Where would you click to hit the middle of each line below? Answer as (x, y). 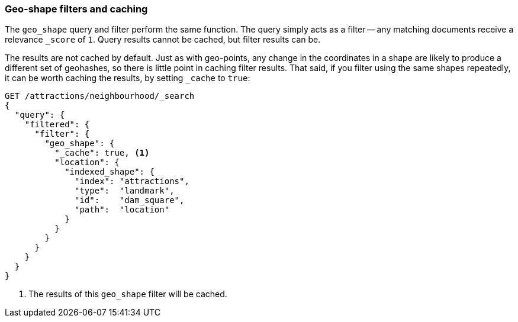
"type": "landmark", (125, 191)
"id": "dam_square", (130, 200)
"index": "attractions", (132, 181)
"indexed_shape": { (110, 172)
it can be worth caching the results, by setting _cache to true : (128, 78)
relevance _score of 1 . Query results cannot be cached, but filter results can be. (163, 40)
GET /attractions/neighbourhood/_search (100, 96)
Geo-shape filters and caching (76, 9)
